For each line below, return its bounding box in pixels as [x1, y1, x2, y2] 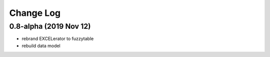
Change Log [9, 7, 61, 18]
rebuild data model [21, 43, 61, 49]
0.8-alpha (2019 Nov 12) [9, 22, 91, 31]
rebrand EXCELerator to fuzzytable [21, 36, 94, 42]
